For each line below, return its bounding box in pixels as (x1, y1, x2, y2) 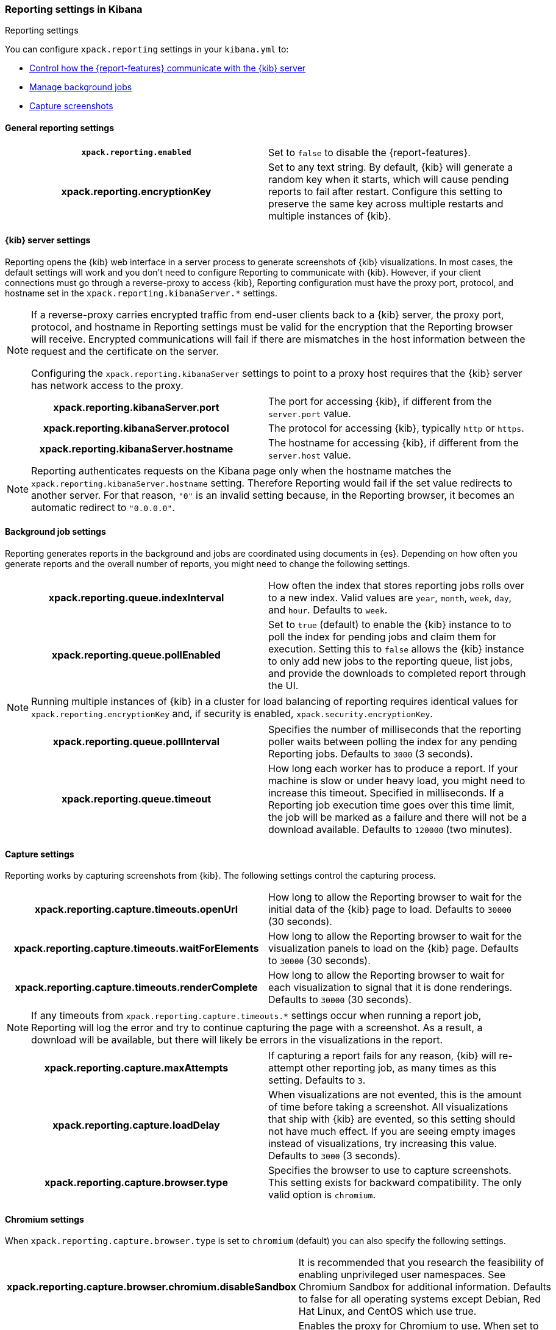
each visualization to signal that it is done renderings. (268, 981, 513, 994)
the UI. (268, 679, 299, 692)
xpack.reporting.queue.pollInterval (52, 735, 220, 748)
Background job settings (5, 526, 106, 537)
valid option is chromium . (268, 1189, 376, 1201)
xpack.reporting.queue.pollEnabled (52, 649, 221, 662)
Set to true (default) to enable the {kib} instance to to (268, 618, 511, 631)
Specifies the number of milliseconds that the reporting (268, 723, 521, 736)
